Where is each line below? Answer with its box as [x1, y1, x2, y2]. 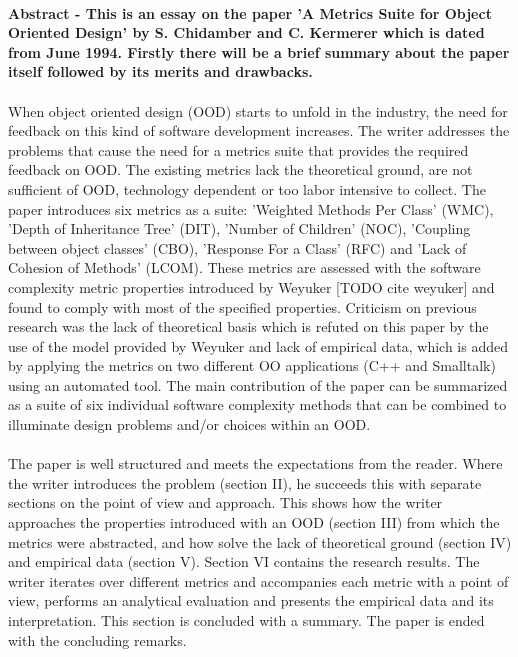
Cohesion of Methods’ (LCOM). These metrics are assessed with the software [8, 257, 481, 278]
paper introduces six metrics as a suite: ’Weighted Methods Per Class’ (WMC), [8, 198, 494, 219]
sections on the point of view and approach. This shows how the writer [8, 492, 443, 513]
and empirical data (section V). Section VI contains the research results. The [8, 551, 480, 572]
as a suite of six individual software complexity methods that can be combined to [8, 394, 507, 415]
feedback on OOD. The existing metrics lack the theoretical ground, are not [8, 159, 473, 180]
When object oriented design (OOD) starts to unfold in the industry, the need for [8, 100, 508, 121]
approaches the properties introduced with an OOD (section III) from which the [8, 512, 500, 533]
